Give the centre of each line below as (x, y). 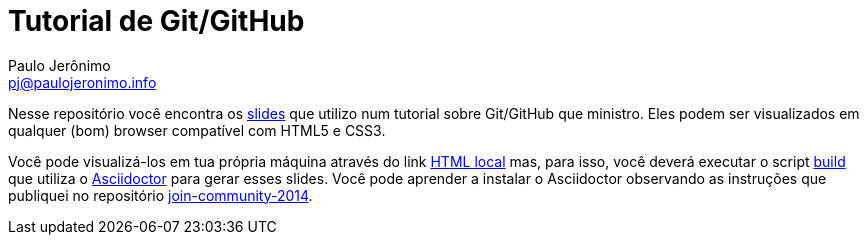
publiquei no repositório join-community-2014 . (160, 195)
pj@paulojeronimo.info (82, 82)
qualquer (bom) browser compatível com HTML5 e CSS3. (197, 130)
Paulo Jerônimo (59, 65)
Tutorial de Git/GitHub (156, 21)
